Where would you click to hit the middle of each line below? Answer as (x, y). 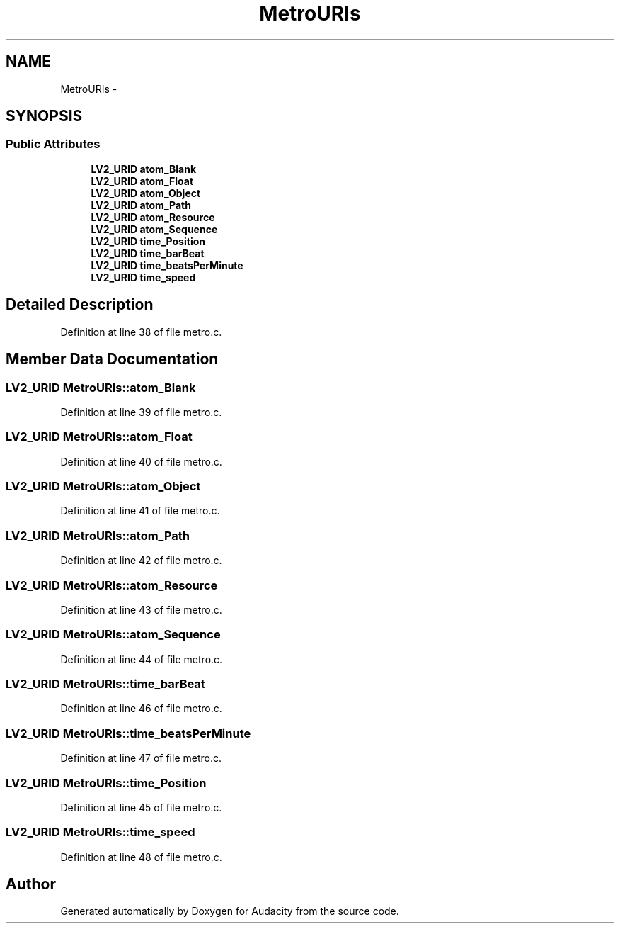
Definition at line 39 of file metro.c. (141, 412)
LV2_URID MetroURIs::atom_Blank (101, 387)
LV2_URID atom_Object (146, 193)
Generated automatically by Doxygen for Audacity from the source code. (230, 911)
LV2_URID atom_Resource (153, 217)
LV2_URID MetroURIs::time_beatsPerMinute (128, 733)
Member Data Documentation (112, 359)
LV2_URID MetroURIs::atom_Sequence (113, 635)
